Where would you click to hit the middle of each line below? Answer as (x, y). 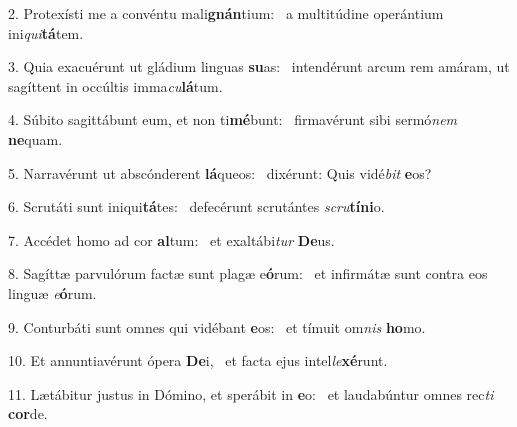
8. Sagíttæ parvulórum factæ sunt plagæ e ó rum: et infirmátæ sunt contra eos (248, 273)
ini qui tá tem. (46, 32)
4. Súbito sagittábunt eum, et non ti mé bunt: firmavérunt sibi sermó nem (233, 119)
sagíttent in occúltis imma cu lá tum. (115, 85)
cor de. (28, 413)
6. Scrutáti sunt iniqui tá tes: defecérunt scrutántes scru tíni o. (196, 206)
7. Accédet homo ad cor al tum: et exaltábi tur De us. (171, 239)
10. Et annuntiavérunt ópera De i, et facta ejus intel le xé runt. (198, 360)
